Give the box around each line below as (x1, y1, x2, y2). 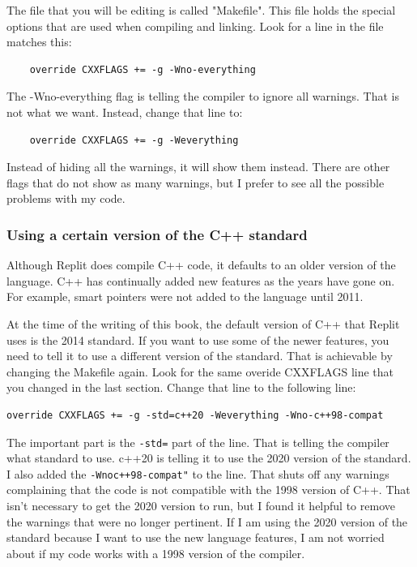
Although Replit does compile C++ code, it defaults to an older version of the (6, 256, 396, 273)
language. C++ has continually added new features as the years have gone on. (6, 272, 395, 289)
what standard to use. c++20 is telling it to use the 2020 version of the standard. (6, 449, 411, 466)
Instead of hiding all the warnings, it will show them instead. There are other (6, 158, 390, 175)
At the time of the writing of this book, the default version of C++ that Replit (6, 315, 400, 332)
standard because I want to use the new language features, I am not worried (6, 529, 385, 546)
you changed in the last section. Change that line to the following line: (6, 379, 356, 396)
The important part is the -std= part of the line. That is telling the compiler (6, 433, 389, 450)
